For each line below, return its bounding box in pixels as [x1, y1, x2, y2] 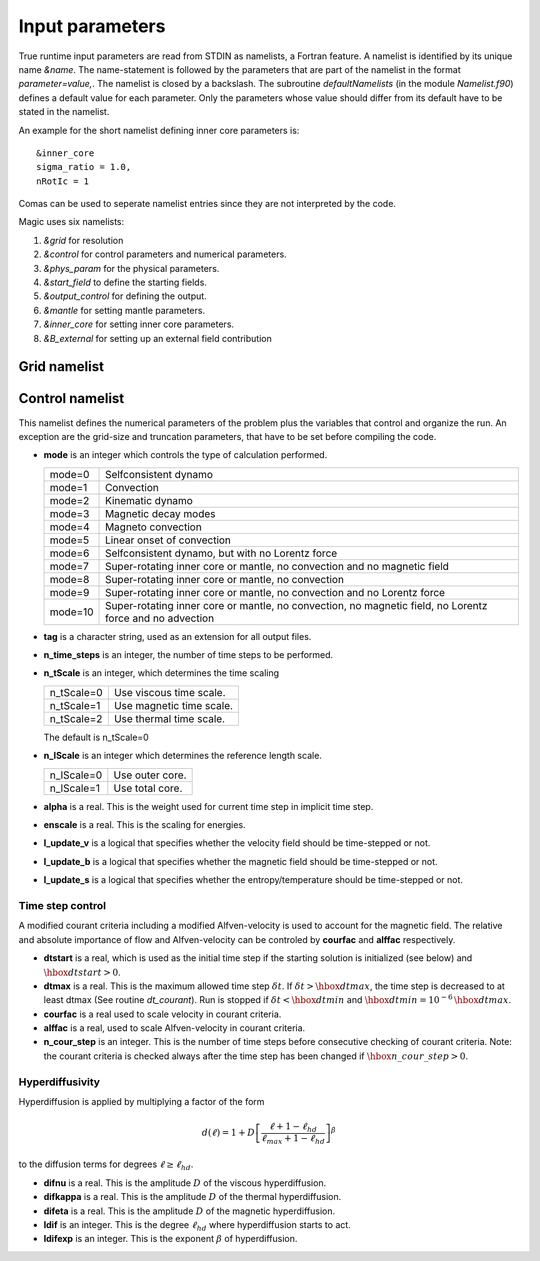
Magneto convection [105, 520, 202, 534]
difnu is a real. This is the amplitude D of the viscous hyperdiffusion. [43, 1176, 327, 1189]
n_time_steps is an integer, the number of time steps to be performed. [43, 649, 334, 661]
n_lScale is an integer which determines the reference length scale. [43, 750, 322, 762]
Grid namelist [18, 358, 105, 375]
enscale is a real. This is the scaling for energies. [43, 819, 246, 831]
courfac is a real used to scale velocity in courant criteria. [43, 1008, 282, 1020]
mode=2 [49, 493, 90, 507]
